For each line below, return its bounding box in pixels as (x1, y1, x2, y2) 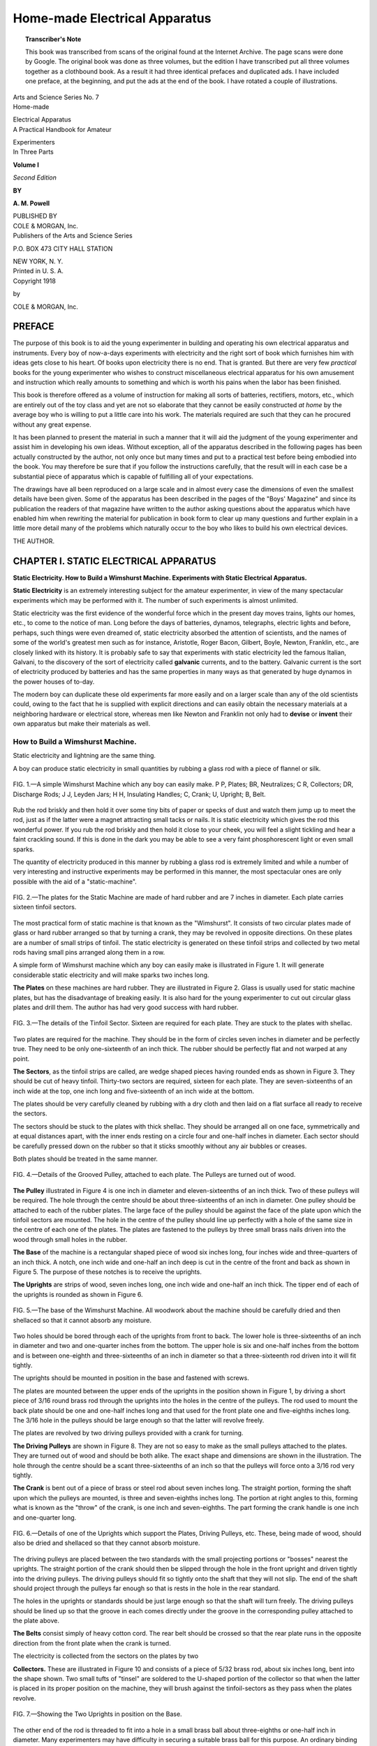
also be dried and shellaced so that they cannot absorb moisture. (13, 1539, 200, 1547)
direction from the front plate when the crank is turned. (13, 1638, 171, 1648)
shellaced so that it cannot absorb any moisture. (13, 1316, 151, 1324)
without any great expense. (13, 420, 92, 429)
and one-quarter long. (13, 1513, 77, 1522)
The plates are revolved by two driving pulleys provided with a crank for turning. (13, 1429, 244, 1437)
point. (13, 1055, 30, 1063)
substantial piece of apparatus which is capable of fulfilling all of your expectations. (13, 472, 254, 480)
